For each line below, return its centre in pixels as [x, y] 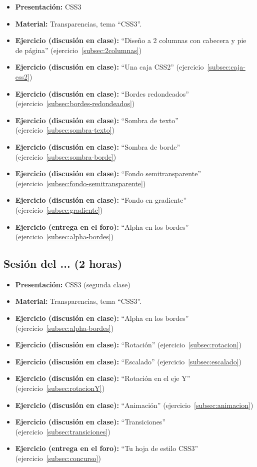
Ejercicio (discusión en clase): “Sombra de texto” [97, 120]
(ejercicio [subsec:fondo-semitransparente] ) [80, 183]
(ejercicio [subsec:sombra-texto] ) [65, 130]
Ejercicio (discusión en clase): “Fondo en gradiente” [101, 200]
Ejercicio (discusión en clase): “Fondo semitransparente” [108, 173]
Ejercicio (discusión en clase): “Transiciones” [90, 422]
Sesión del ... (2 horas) [63, 264]
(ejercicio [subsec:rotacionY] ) [60, 388]
